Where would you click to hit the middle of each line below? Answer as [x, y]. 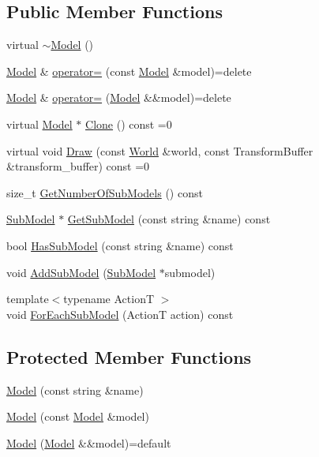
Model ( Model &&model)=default [89, 442]
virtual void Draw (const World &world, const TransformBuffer [160, 150]
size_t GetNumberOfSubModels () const [105, 192]
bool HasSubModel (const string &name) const [120, 245]
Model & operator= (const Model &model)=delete [129, 71]
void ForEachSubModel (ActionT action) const [120, 314]
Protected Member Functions [129, 356]
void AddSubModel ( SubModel [81, 272]
